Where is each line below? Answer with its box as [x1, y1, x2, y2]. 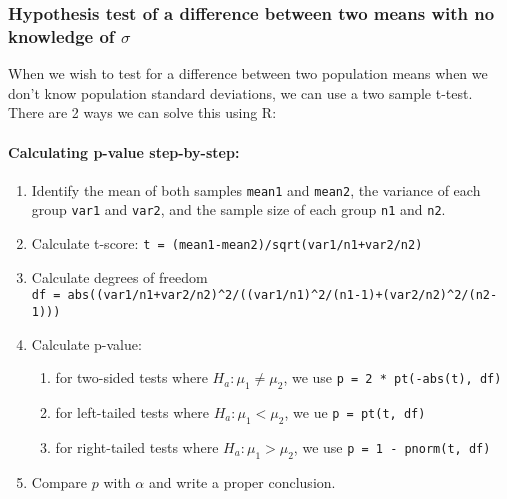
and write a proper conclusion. [148, 471, 336, 492]
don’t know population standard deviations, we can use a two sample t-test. [8, 82, 473, 103]
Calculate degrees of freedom [31, 266, 208, 287]
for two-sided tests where [55, 367, 208, 388]
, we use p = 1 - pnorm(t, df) [293, 436, 491, 457]
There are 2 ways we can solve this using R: [8, 102, 277, 123]
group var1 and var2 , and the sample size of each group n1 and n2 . [31, 199, 446, 220]
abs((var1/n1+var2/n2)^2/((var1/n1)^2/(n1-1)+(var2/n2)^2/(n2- [67, 288, 498, 303]
